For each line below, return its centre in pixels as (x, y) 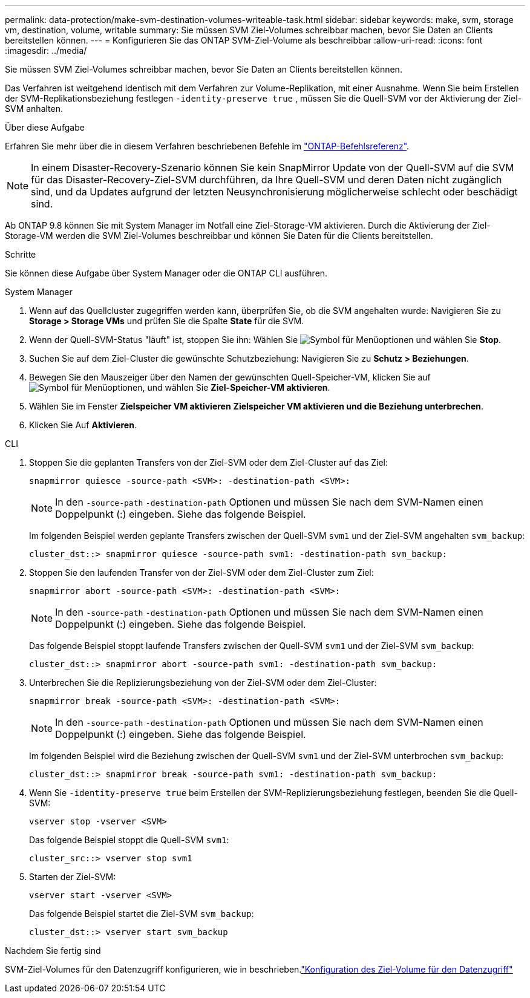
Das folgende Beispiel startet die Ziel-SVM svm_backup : (142, 914)
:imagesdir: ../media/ (46, 51)
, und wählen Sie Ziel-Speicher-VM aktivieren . (236, 387)
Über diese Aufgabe (45, 127)
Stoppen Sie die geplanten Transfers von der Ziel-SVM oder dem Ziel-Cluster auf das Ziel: (209, 462)
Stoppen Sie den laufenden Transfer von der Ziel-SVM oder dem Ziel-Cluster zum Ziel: (201, 572)
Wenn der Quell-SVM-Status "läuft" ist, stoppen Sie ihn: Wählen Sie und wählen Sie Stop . (265, 340)
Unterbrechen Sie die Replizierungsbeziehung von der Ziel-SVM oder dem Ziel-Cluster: (203, 683)
